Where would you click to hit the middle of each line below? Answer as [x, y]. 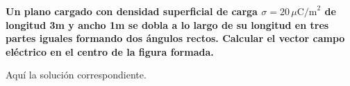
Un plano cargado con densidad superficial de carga [132, 11]
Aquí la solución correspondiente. [76, 75]
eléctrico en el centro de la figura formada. [110, 51]
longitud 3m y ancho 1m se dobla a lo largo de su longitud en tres [167, 24]
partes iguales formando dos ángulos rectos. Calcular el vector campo [175, 38]
